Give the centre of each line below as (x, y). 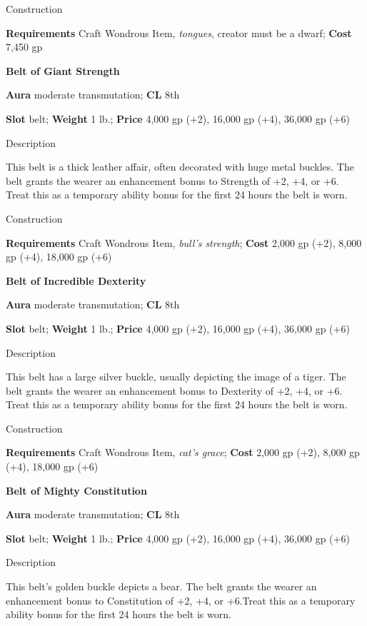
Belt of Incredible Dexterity (76, 280)
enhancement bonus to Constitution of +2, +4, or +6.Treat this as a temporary (181, 600)
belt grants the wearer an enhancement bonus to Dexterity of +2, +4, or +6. (174, 390)
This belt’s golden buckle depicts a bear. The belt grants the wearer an (161, 586)
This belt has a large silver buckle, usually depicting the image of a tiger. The (176, 377)
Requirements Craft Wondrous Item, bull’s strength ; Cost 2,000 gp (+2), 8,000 (184, 242)
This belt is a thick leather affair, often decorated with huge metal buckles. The (180, 167)
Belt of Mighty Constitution (76, 490)
